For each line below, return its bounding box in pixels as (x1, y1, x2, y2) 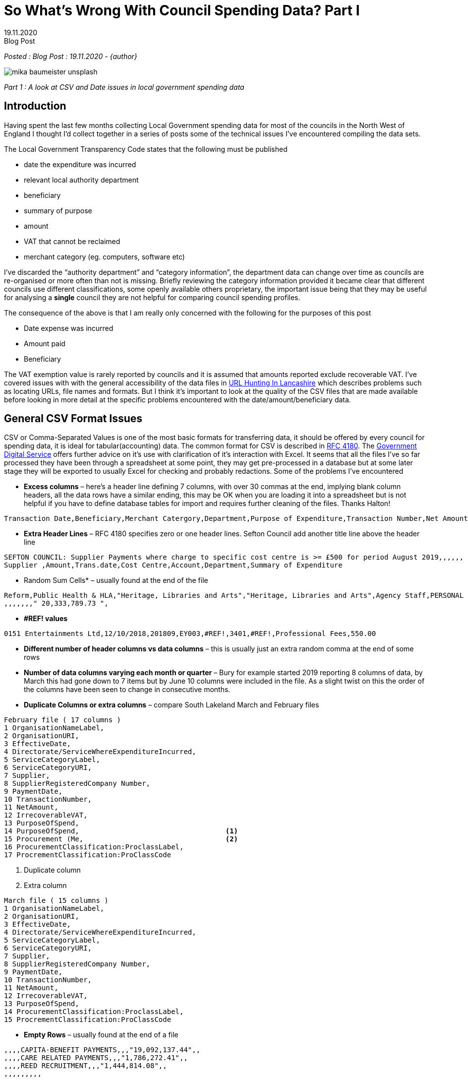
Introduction (4, 100, 66, 113)
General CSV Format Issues (4, 412, 142, 425)
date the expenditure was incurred (24, 160, 136, 169)
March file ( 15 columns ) (4, 896, 109, 905)
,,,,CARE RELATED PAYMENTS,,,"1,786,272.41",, (4, 1054, 188, 1062)
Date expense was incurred (24, 323, 114, 332)
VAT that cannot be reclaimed (24, 237, 120, 246)
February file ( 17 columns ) (4, 716, 121, 724)
